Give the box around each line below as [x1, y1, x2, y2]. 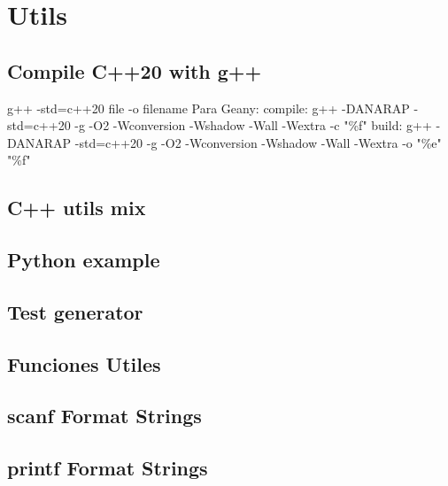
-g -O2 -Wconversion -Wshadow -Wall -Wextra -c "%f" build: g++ [74, 116, 432, 135]
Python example [7, 246, 160, 274]
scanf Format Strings [7, 402, 202, 429]
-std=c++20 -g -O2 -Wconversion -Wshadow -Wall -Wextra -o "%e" [74, 133, 442, 151]
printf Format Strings [7, 454, 208, 482]
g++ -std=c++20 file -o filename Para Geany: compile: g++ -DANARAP [7, 98, 410, 117]
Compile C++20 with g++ [7, 57, 262, 84]
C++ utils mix [7, 194, 146, 221]
